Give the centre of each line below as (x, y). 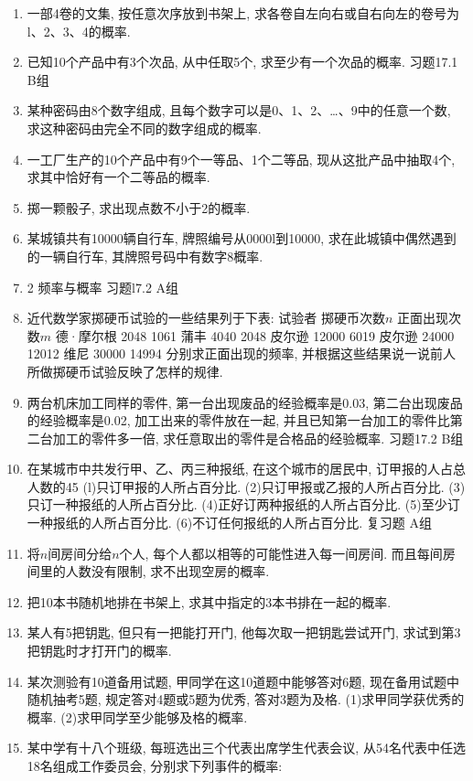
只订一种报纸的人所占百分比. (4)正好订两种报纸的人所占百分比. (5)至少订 (243, 504)
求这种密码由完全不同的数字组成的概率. (144, 128)
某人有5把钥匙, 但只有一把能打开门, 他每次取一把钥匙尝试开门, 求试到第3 (244, 632)
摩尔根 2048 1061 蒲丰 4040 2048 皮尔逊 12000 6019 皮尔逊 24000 (266, 335)
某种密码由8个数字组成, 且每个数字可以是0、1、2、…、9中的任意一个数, (239, 110)
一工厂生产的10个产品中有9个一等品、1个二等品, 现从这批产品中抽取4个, (241, 159)
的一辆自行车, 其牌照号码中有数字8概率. (145, 256)
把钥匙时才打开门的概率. (99, 651)
